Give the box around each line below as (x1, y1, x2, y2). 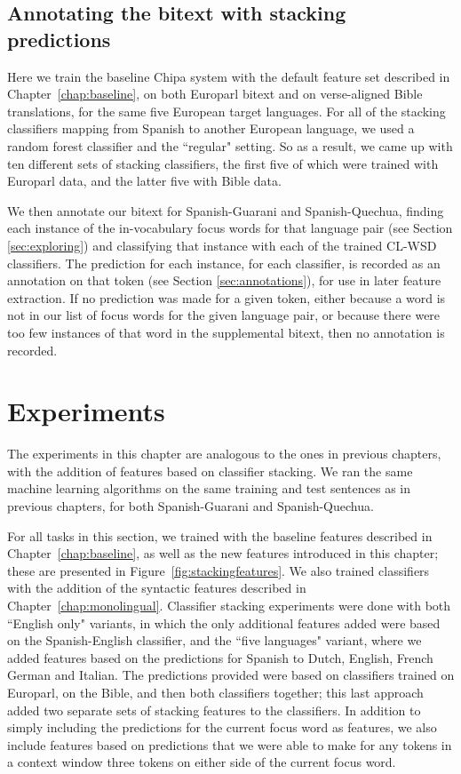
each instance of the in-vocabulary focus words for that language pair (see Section (7, 219, 453, 237)
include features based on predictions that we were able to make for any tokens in (7, 735, 452, 754)
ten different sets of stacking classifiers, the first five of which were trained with (7, 154, 439, 172)
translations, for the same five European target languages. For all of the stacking (7, 101, 446, 120)
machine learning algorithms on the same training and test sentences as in (7, 479, 410, 498)
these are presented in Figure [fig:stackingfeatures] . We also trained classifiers (7, 561, 430, 579)
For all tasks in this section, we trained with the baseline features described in (7, 526, 433, 545)
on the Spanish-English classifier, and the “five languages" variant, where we (7, 631, 422, 650)
